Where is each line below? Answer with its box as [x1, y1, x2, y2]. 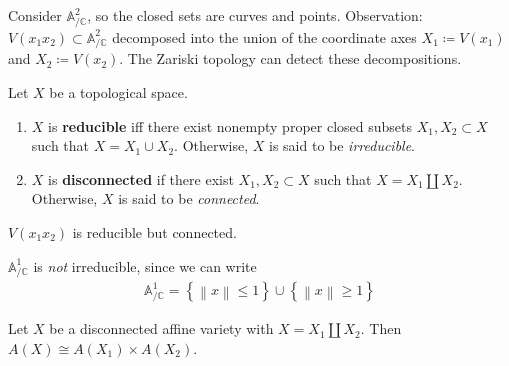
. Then [360, 318, 402, 339]
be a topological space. [49, 82, 188, 103]
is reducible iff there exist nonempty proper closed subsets [48, 115, 412, 136]
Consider [8, 5, 62, 25]
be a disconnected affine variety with [49, 318, 274, 339]
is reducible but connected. [72, 222, 237, 243]
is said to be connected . [118, 188, 260, 209]
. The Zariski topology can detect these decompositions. [119, 48, 462, 69]
